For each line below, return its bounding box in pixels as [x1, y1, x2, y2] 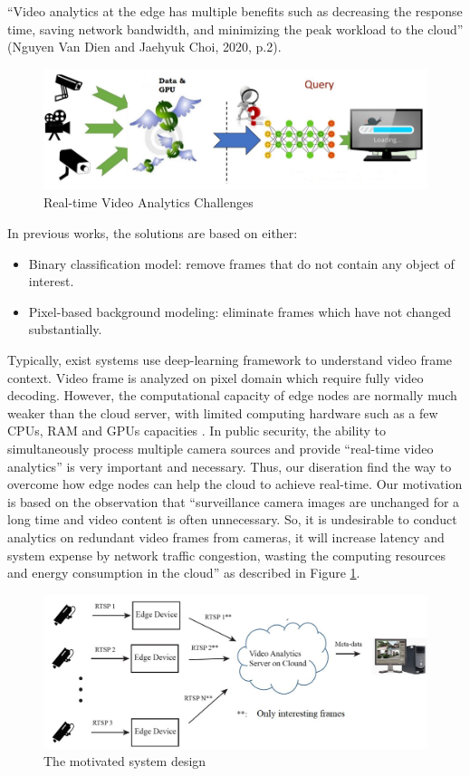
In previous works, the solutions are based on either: [7, 224, 298, 242]
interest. [28, 272, 74, 291]
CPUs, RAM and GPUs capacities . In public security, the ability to [7, 421, 386, 440]
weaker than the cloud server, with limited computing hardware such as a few [7, 403, 438, 422]
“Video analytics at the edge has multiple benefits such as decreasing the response [7, 2, 463, 20]
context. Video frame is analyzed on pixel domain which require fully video [7, 368, 424, 387]
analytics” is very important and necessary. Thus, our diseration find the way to [7, 456, 452, 475]
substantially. [28, 320, 102, 339]
